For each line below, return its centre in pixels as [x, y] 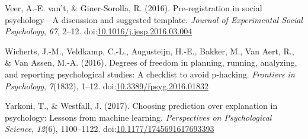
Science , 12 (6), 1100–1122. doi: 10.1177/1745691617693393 [110, 129]
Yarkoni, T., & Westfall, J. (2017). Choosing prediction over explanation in [141, 106]
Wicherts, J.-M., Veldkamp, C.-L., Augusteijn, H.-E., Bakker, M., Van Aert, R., [150, 51]
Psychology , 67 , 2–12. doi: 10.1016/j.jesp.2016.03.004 [99, 31]
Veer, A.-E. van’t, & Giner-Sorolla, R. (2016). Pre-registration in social [134, 8]
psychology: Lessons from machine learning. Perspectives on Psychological [138, 117]
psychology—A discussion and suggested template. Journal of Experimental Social [154, 19]
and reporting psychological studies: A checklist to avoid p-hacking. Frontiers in [150, 74]
